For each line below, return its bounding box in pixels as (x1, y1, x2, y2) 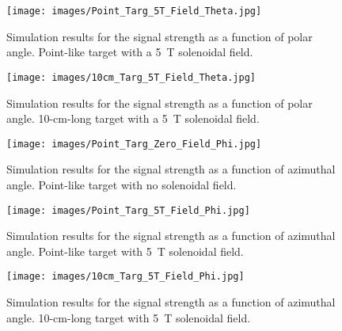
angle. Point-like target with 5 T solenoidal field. (6, 242, 244, 259)
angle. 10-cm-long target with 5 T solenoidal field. (6, 309, 251, 325)
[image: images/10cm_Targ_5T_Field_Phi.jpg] (6, 271, 245, 283)
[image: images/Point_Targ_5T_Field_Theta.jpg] (6, 6, 262, 17)
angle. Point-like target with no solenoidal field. (6, 176, 237, 192)
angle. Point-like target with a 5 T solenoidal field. (6, 44, 253, 60)
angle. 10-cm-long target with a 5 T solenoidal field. (6, 110, 260, 127)
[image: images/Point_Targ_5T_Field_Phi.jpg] (6, 204, 250, 216)
